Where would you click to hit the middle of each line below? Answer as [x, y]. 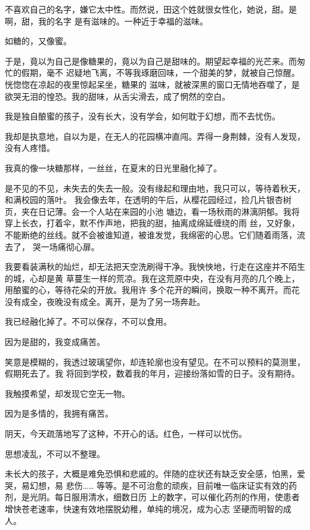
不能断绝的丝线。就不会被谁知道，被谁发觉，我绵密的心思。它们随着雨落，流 [155, 234]
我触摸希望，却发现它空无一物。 [67, 393]
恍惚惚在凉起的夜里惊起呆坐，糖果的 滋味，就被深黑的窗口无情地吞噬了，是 [152, 84]
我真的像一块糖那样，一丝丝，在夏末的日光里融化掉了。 [113, 167]
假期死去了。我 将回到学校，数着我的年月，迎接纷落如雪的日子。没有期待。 [152, 373]
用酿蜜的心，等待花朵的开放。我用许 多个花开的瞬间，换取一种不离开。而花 [152, 290]
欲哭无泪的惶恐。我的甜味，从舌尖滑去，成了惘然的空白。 [117, 96]
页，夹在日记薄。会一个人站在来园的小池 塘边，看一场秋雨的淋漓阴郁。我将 [152, 211]
